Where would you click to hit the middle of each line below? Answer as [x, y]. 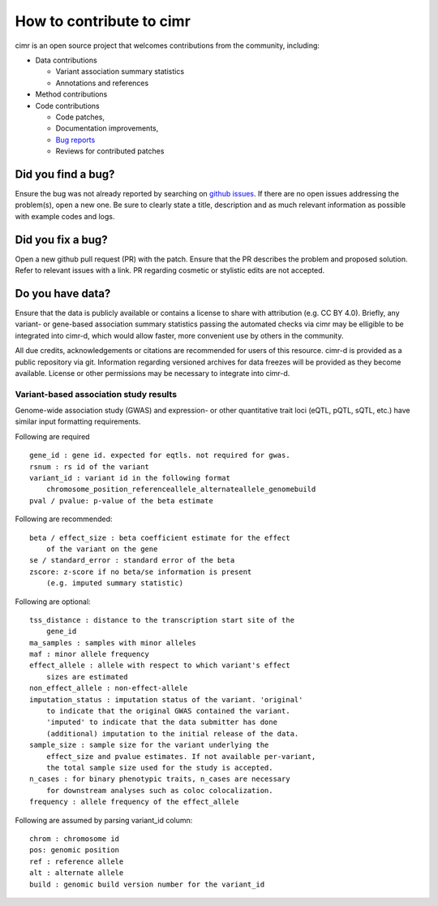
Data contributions [66, 60]
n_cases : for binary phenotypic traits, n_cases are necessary [160, 779]
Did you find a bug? [65, 174]
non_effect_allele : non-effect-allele [109, 688]
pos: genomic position [75, 850]
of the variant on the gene [102, 549]
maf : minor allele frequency [90, 654]
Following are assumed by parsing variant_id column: [104, 820]
